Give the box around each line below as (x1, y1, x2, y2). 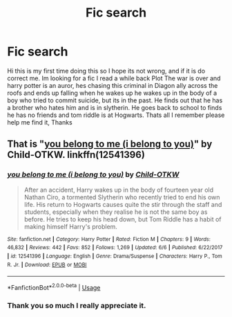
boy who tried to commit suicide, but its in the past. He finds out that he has (7, 96, 223, 105)
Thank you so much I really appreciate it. (7, 300, 146, 310)
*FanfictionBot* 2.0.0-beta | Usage (7, 282, 101, 291)
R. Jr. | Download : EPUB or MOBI (7, 261, 87, 268)
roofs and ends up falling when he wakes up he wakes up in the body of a (7, 89, 217, 97)
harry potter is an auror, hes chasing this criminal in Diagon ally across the (7, 81, 218, 89)
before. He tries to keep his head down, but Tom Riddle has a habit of (23, 215, 222, 223)
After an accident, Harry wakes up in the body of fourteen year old (23, 185, 214, 194)
